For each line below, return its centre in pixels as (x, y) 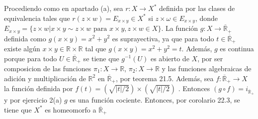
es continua (237, 48)
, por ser (210, 58)
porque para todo (31, 58)
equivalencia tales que (37, 18)
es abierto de (170, 58)
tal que (96, 48)
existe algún (22, 48)
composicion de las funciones (48, 68)
